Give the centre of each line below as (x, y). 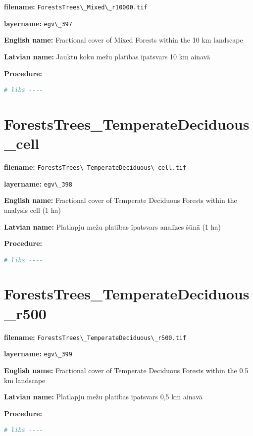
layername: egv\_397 (38, 23)
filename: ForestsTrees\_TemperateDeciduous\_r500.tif (95, 337)
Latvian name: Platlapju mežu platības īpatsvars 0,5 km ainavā (103, 397)
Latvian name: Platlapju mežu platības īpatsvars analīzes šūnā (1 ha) (112, 226)
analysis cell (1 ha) (32, 210)
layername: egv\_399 (38, 354)
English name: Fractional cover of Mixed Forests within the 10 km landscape (124, 40)
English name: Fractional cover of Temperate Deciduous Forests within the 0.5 (126, 370)
